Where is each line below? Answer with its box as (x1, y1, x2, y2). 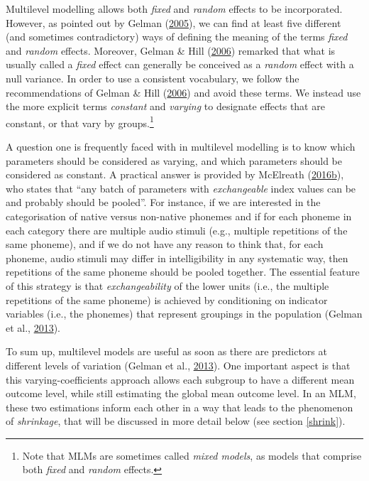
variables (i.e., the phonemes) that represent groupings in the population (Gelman (6, 306, 363, 321)
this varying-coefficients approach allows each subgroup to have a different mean (6, 372, 355, 387)
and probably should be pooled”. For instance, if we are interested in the (6, 195, 321, 210)
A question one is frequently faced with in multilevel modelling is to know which (6, 139, 356, 153)
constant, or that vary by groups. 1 (6, 113, 154, 130)
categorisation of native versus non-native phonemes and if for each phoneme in (6, 208, 352, 223)
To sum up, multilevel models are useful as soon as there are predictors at (6, 344, 327, 359)
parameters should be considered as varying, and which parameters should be (6, 153, 342, 168)
